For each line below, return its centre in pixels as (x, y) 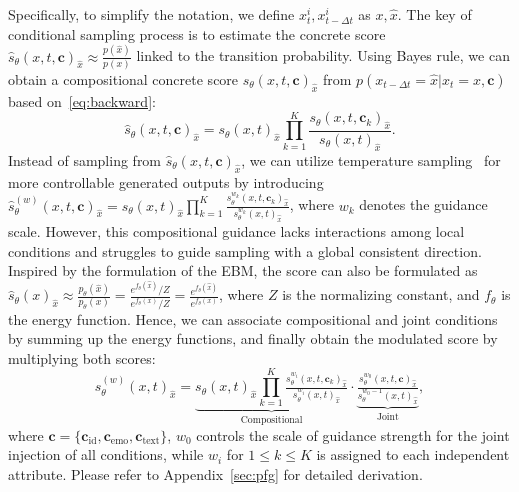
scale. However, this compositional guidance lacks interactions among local (236, 231)
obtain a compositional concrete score (123, 78)
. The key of (434, 14)
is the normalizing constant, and (381, 294)
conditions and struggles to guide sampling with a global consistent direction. (245, 250)
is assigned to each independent (413, 454)
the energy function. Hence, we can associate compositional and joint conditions (253, 318)
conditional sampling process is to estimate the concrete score (197, 33)
